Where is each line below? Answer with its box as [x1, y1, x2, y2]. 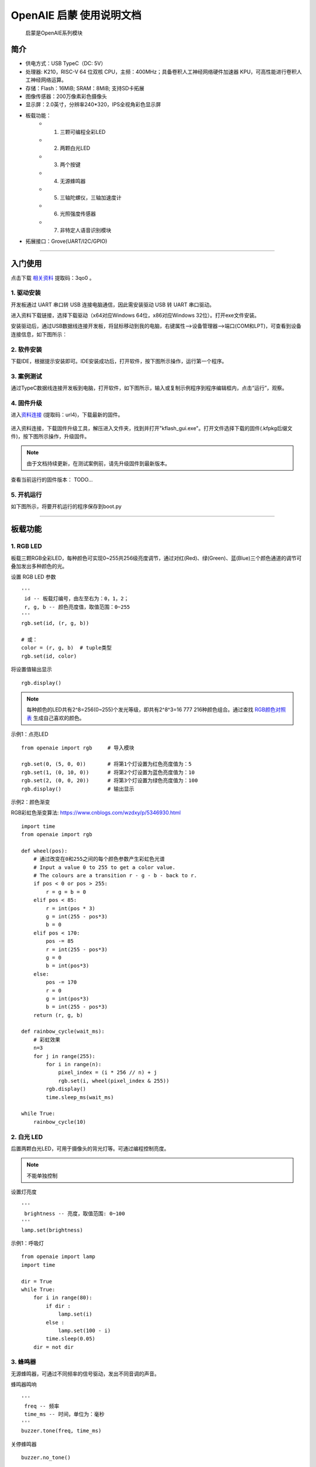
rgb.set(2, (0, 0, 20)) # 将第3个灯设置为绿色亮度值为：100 [21, 778, 198, 784]
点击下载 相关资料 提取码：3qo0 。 [11, 274, 95, 281]
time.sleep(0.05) [46, 1336, 96, 1342]
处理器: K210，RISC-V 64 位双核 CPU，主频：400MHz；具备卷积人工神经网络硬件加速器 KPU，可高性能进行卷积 [25, 68, 297, 75]
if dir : [46, 1303, 71, 1309]
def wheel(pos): [21, 847, 68, 854]
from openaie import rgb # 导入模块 [21, 744, 135, 751]
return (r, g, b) [33, 1012, 83, 1018]
